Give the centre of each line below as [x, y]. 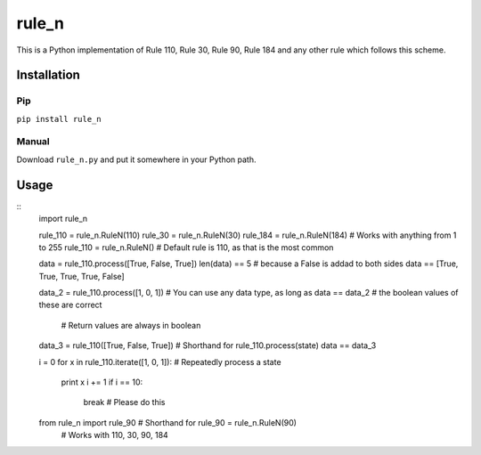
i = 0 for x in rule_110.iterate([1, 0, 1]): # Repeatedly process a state [160, 362]
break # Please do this [124, 402]
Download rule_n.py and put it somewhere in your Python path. [137, 159]
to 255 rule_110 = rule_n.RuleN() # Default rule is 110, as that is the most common [186, 247]
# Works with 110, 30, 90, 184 [114, 435]
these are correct [70, 305]
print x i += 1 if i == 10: [102, 382]
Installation [48, 75]
